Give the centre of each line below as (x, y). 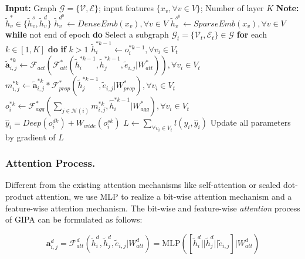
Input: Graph (31, 8)
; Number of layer (232, 8)
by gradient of (30, 137)
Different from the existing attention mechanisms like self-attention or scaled (143, 185)
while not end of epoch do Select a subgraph (87, 34)
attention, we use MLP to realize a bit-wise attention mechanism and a (164, 196)
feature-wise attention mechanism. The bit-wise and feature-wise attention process (153, 208)
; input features (126, 8)
